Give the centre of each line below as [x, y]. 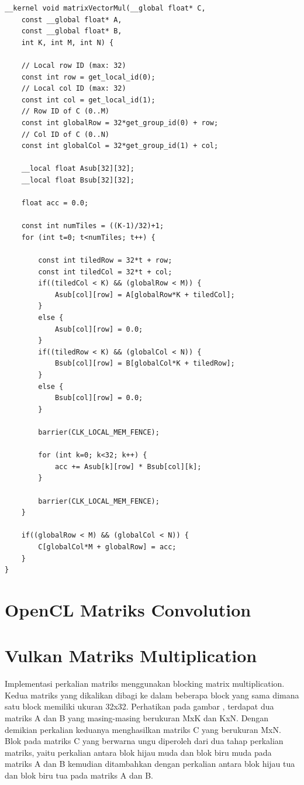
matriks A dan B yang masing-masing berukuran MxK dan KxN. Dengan [137, 717]
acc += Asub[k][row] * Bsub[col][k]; [128, 466]
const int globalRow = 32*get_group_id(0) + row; [120, 123]
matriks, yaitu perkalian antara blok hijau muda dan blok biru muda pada [138, 752]
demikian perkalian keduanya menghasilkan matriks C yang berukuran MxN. [143, 729]
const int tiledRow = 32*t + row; [105, 261]
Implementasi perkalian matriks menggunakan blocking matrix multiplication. [145, 684]
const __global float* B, [72, 31]
